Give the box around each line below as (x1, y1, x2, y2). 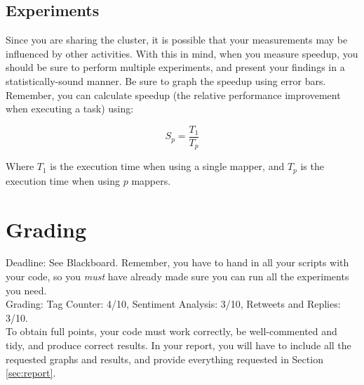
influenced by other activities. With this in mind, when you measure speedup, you (6, 46, 358, 60)
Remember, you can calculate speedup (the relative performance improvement (6, 87, 341, 102)
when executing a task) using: (6, 101, 134, 116)
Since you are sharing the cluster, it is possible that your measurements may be (6, 32, 348, 47)
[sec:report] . (6, 365, 56, 380)
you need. (6, 282, 47, 297)
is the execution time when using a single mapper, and (50, 159, 285, 174)
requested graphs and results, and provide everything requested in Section (6, 351, 323, 366)
